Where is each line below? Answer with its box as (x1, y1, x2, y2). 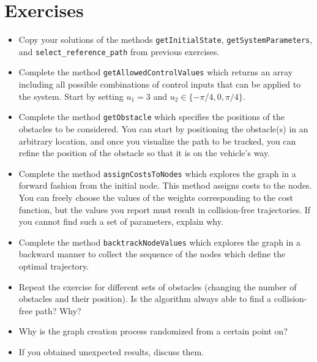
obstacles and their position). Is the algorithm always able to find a (18, 292, 272, 305)
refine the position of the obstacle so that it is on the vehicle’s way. (18, 146, 270, 159)
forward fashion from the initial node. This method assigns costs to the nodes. (18, 179, 312, 192)
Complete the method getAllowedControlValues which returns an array (18, 66, 293, 78)
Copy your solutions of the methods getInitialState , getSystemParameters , (18, 33, 313, 46)
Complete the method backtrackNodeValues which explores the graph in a (18, 235, 300, 248)
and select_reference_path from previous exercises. (18, 45, 220, 58)
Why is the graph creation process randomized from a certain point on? (18, 325, 288, 337)
